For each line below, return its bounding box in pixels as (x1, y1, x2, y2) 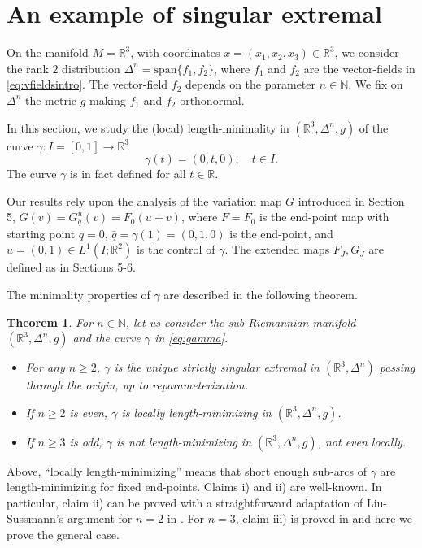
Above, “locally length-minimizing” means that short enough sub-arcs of (7, 462, 367, 479)
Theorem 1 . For (7, 313, 94, 330)
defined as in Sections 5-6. (7, 259, 136, 276)
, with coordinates (130, 44, 220, 61)
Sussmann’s (7, 510, 64, 527)
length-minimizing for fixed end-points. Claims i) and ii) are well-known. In (7, 478, 382, 495)
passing (379, 359, 415, 376)
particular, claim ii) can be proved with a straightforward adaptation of (7, 494, 363, 511)
